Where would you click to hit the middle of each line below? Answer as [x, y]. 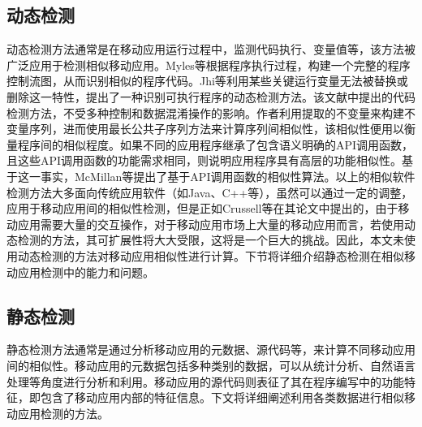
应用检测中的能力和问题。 [86, 272]
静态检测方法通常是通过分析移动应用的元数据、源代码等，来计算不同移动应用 [211, 349]
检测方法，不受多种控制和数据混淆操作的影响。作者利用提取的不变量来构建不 [211, 112]
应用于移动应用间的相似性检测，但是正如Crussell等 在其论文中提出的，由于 [202, 208]
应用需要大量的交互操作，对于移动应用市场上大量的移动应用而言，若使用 [211, 224]
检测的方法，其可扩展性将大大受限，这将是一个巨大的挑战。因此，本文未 [211, 240]
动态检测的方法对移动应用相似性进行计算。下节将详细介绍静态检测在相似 [211, 255]
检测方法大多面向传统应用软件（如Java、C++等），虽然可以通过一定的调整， [210, 192]
